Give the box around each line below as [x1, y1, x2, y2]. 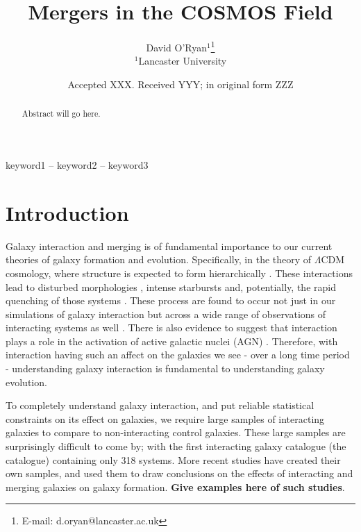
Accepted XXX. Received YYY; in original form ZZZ [67, 76, 294, 91]
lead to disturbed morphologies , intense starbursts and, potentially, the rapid [6, 279, 336, 294]
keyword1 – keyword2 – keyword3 [6, 158, 149, 172]
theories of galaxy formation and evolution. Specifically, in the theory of [6, 252, 312, 267]
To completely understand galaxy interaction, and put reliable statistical [6, 398, 314, 413]
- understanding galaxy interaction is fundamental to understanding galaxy [6, 361, 325, 376]
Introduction [6, 198, 129, 226]
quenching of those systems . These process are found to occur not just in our [6, 293, 336, 308]
